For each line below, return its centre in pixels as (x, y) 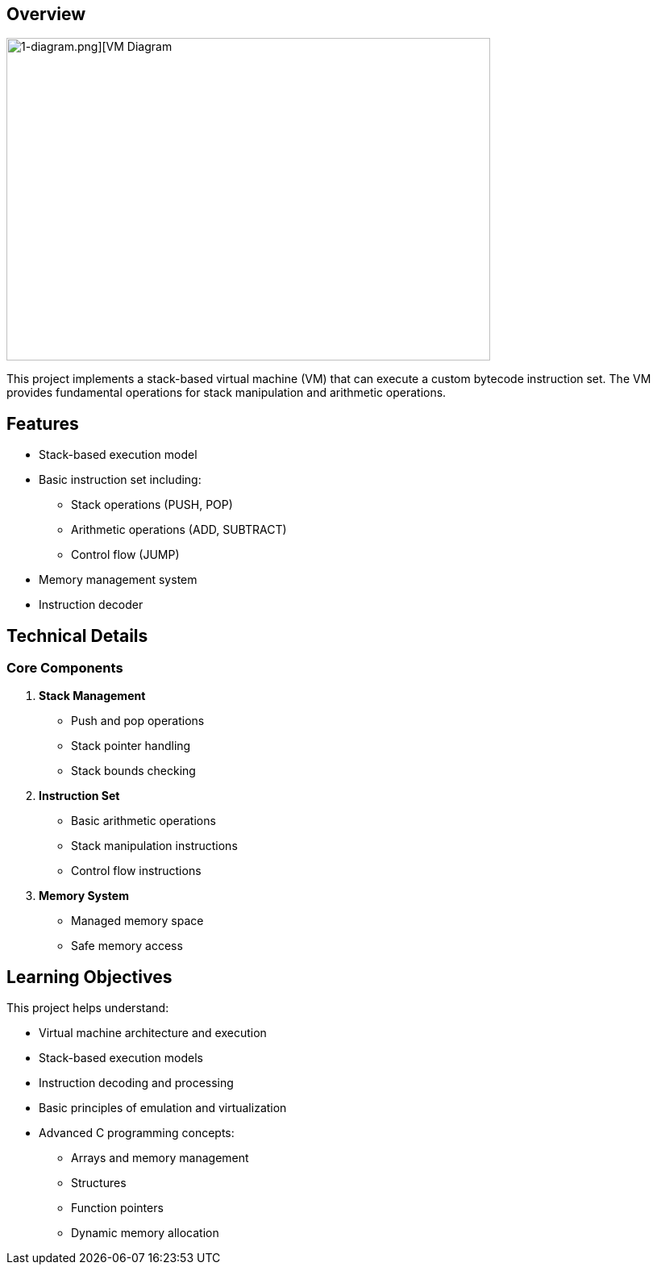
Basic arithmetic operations (143, 821)
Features (43, 423)
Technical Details (77, 635)
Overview (46, 14)
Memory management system (118, 580)
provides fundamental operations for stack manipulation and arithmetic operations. (227, 393)
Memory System (84, 896)
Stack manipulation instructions (154, 846)
